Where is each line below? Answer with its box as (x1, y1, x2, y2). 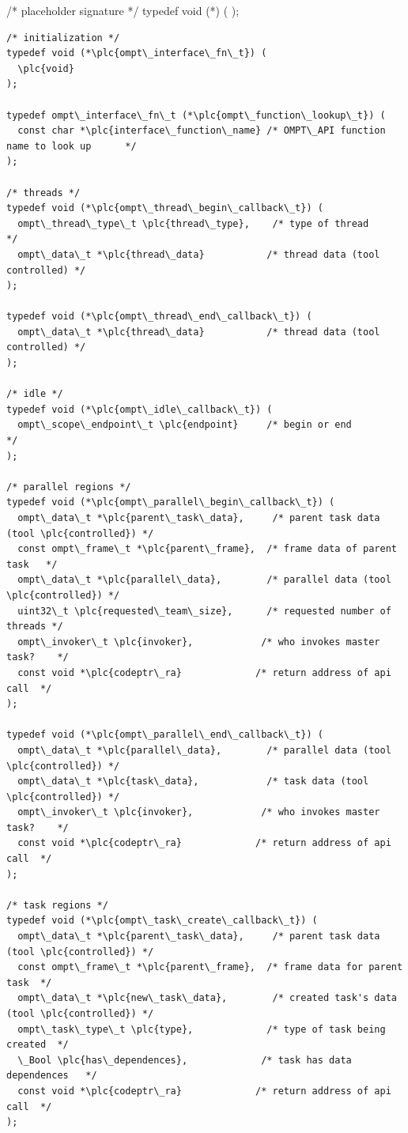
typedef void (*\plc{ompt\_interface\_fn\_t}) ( (6, 47, 267, 59)
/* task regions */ (6, 899, 108, 911)
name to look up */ (6, 140, 137, 152)
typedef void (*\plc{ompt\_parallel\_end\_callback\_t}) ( (6, 729, 323, 741)
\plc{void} (17, 62, 74, 74)
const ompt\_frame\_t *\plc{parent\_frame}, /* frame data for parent (17, 961, 403, 973)
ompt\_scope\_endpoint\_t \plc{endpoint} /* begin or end (17, 419, 352, 431)
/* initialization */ (6, 32, 120, 43)
